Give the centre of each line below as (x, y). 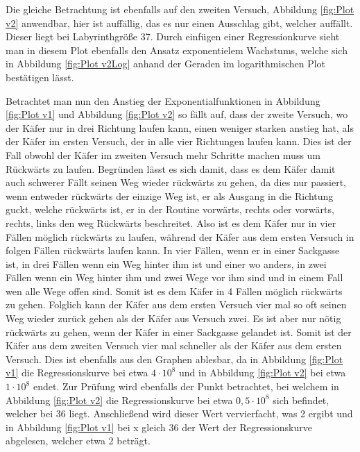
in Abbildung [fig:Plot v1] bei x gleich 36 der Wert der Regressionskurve (159, 427)
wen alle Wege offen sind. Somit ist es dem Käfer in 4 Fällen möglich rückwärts (174, 291)
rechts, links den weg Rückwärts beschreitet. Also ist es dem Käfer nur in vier (171, 223)
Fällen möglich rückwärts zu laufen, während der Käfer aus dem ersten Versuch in (180, 236)
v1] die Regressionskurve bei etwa (77, 373)
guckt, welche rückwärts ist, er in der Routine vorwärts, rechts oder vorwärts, (170, 209)
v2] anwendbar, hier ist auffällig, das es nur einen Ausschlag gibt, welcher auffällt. (179, 23)
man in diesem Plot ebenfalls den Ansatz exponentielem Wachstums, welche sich (177, 50)
